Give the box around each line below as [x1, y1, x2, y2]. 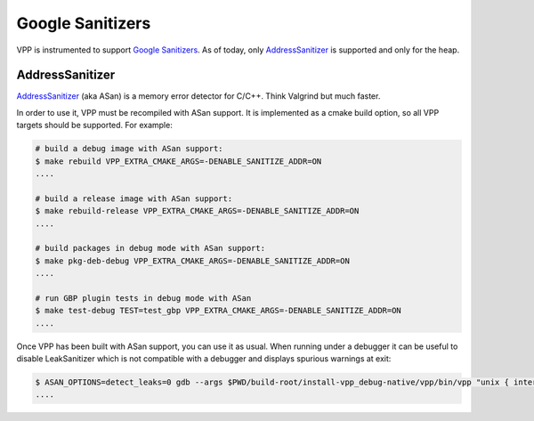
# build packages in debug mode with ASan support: [35, 243, 266, 254]
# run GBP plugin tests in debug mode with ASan [35, 293, 252, 303]
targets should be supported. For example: [16, 120, 173, 131]
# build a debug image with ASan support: [35, 143, 223, 154]
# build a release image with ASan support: [35, 193, 233, 204]
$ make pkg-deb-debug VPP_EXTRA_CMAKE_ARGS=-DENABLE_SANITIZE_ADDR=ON [35, 255, 351, 266]
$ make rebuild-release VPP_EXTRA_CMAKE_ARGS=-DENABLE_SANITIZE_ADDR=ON [35, 206, 360, 216]
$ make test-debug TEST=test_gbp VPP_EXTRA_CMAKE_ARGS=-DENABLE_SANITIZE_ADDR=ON [35, 305, 402, 316]
